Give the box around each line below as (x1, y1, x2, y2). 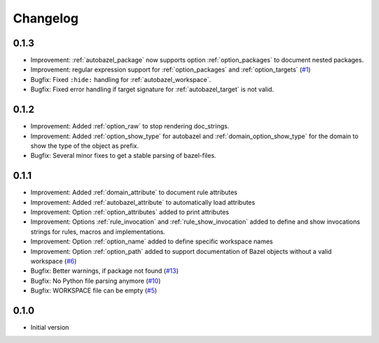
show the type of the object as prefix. (30, 141, 140, 150)
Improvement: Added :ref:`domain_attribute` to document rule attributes (30, 188, 238, 196)
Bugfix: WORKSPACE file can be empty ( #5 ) (30, 286, 157, 295)
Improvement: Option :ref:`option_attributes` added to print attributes (30, 208, 230, 216)
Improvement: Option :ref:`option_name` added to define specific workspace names (30, 237, 273, 246)
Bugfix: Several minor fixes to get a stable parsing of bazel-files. (30, 152, 217, 160)
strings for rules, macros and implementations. (30, 227, 166, 236)
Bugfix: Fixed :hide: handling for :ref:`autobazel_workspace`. (30, 75, 211, 83)
